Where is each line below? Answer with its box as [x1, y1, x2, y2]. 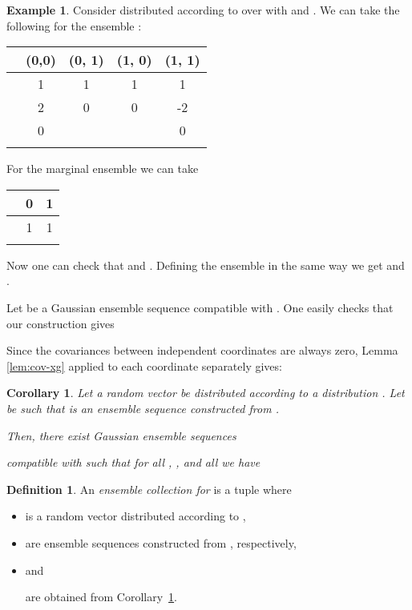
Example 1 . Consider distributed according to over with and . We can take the [6, 2, 400, 18]
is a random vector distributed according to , [25, 508, 246, 524]
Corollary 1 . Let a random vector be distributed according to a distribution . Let [6, 384, 405, 401]
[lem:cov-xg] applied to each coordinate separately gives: [6, 357, 282, 374]
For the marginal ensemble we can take [6, 160, 199, 177]
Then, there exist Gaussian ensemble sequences [6, 427, 236, 443]
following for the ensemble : [6, 17, 142, 34]
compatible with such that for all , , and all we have [6, 454, 261, 471]
